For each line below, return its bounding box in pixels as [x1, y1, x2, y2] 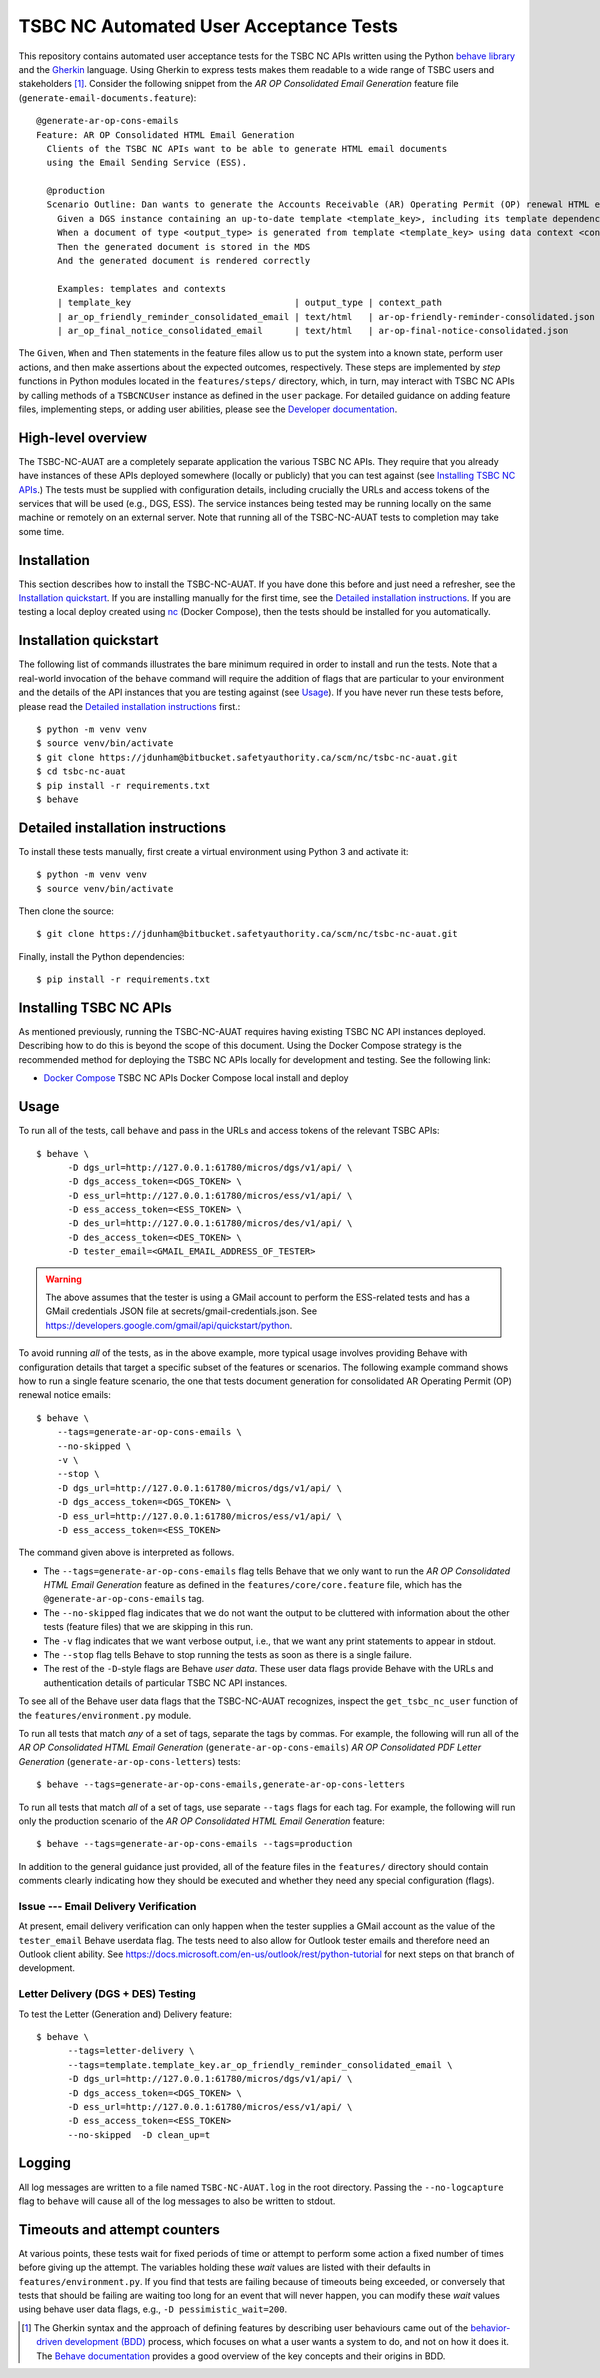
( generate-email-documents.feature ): [18, 91, 197, 104]
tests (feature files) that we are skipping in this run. [43, 1621, 254, 1633]
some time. [18, 525, 65, 537]
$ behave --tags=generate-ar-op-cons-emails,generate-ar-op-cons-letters [36, 1779, 406, 1790]
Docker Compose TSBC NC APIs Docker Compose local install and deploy [43, 1072, 349, 1084]
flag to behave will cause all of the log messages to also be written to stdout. [18, 2195, 336, 2207]
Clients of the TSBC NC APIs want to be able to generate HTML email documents [46, 143, 448, 154]
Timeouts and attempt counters [18, 2221, 220, 2238]
